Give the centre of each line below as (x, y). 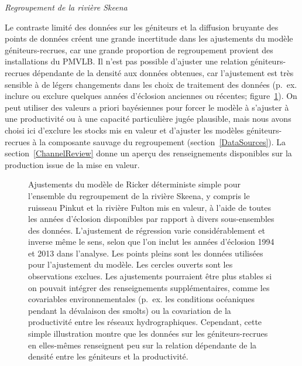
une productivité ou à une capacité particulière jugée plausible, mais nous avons (148, 119)
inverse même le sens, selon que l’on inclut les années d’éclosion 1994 (151, 242)
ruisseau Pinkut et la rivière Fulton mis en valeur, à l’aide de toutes (150, 207)
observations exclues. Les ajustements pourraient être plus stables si (150, 276)
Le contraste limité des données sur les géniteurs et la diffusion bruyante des (142, 27)
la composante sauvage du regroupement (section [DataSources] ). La (163, 141)
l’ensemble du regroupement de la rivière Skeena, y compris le (139, 195)
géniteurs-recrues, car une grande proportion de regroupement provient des (139, 49)
